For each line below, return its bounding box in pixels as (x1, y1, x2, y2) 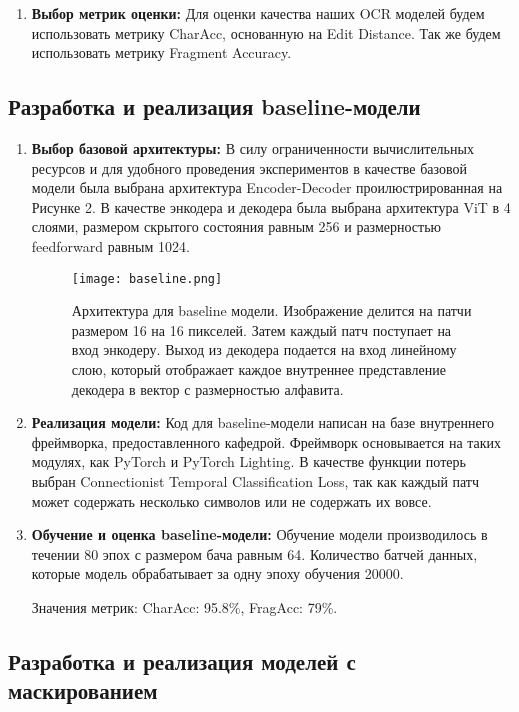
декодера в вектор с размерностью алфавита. (71, 378, 344, 399)
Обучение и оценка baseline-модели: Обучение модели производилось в (31, 524, 488, 545)
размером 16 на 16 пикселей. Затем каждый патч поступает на (71, 319, 452, 340)
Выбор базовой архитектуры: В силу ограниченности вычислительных (31, 137, 474, 158)
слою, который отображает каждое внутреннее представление (71, 358, 446, 379)
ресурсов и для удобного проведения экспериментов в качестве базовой (31, 157, 467, 178)
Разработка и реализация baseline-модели (8, 91, 421, 122)
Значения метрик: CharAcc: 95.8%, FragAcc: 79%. (31, 596, 338, 617)
